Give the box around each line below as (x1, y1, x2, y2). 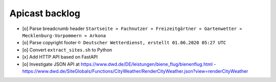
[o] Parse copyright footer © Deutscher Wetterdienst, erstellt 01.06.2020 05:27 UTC (22, 40, 226, 46)
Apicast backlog (9, 8, 81, 19)
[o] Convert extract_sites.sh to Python (22, 46, 112, 53)
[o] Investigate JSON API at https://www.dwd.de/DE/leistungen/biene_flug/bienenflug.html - (22, 61, 216, 67)
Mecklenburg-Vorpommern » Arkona (22, 33, 106, 38)
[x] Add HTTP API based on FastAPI (22, 54, 98, 60)
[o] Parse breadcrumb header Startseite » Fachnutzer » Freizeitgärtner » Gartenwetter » (22, 25, 242, 32)
